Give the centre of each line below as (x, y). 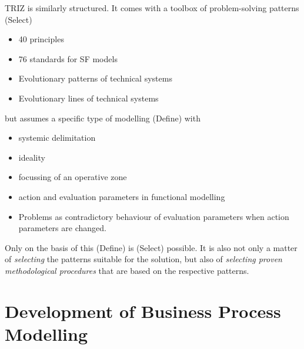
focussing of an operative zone (73, 177)
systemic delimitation (57, 138)
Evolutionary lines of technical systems (88, 98)
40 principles (41, 39)
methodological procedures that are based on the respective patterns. (127, 270)
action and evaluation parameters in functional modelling (122, 196)
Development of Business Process (143, 311)
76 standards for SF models (68, 58)
